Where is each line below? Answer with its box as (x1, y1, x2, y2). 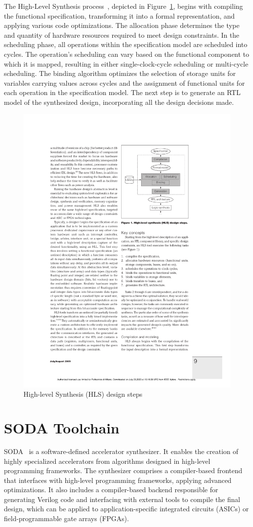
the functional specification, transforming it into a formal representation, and (4, 10, 235, 21)
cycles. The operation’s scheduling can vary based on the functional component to (4, 48, 250, 59)
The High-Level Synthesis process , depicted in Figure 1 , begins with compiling (4, 1, 243, 11)
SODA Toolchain (4, 417, 120, 437)
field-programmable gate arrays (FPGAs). (4, 513, 129, 524)
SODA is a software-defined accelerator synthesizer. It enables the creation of (4, 446, 238, 456)
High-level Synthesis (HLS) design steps (23, 389, 143, 399)
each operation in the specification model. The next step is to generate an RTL (4, 87, 241, 97)
